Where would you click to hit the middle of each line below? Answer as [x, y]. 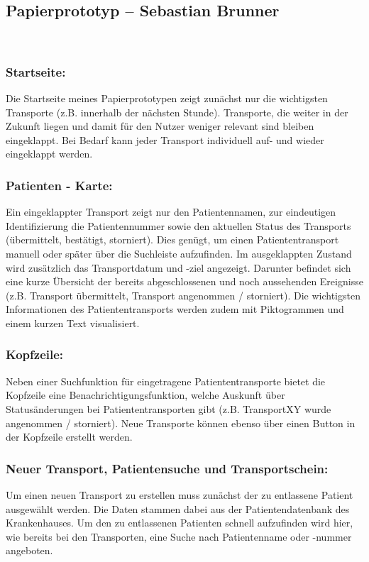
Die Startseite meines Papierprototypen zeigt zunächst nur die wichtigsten [167, 98]
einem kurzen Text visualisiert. [73, 323]
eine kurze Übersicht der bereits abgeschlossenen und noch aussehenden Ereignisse [184, 281]
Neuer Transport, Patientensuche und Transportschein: [167, 468]
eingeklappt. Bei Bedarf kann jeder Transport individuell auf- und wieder [165, 139]
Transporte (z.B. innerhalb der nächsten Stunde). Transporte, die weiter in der [177, 112]
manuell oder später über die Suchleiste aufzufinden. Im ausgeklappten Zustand [179, 253]
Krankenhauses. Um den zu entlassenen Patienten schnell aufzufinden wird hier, [180, 523]
